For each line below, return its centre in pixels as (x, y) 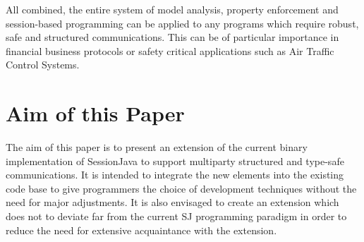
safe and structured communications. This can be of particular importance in (172, 37)
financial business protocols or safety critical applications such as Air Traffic (170, 50)
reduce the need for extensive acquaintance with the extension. (141, 230)
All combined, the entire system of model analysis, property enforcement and (172, 9)
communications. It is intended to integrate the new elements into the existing (175, 175)
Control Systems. (43, 65)
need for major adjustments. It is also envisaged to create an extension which (172, 202)
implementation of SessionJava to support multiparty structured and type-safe (175, 161)
